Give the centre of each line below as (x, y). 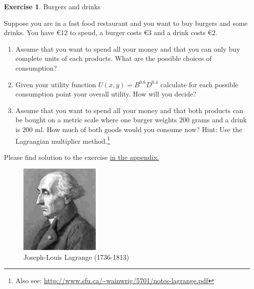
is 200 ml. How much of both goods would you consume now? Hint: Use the (129, 129)
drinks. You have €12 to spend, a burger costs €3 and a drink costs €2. (111, 32)
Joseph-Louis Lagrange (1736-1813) (76, 257)
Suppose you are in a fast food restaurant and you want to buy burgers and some (126, 23)
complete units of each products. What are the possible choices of (114, 58)
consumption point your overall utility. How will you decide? (106, 94)
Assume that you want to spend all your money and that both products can (129, 110)
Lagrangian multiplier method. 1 (63, 140)
